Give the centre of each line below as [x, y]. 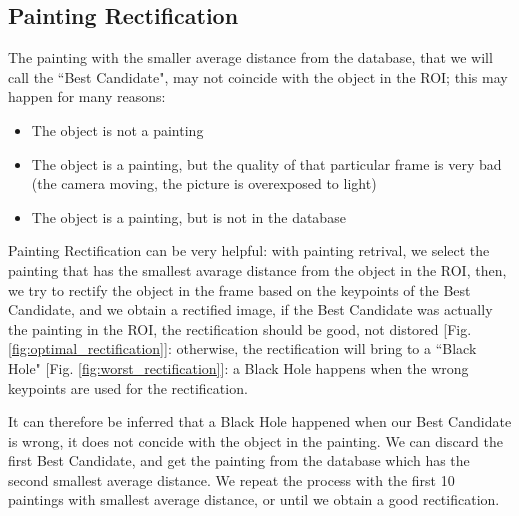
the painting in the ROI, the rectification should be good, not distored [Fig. [240, 328]
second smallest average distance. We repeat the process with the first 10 [231, 479]
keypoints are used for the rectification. [128, 387]
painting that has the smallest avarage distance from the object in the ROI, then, [257, 269]
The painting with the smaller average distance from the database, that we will [250, 57]
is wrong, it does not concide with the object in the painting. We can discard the [255, 440]
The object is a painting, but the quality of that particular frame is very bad [266, 163]
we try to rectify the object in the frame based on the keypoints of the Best [239, 289]
